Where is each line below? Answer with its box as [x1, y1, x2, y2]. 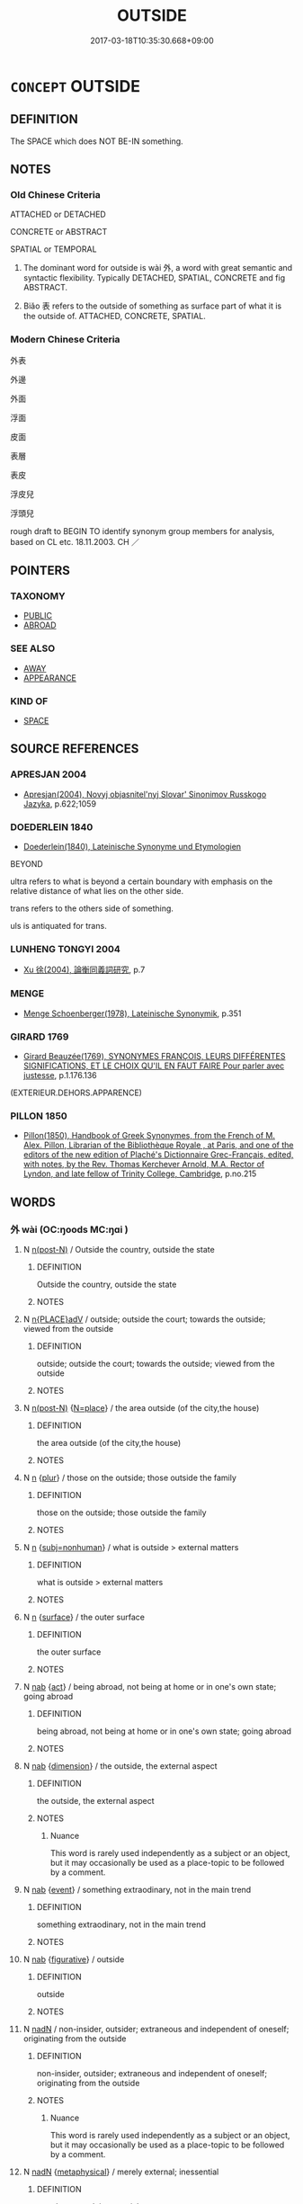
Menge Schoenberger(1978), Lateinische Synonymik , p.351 [22, 1008, 242, 1019]
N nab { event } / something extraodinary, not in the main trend [22, 1884, 252, 1895]
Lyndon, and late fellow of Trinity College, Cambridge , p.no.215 [22, 1168, 257, 1179]
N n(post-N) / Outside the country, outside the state [22, 1244, 215, 1254]
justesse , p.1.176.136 [22, 1069, 97, 1080]
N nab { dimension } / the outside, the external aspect [22, 1760, 218, 1771]
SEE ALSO [10, 642, 56, 655]
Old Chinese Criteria [10, 189, 102, 201]
